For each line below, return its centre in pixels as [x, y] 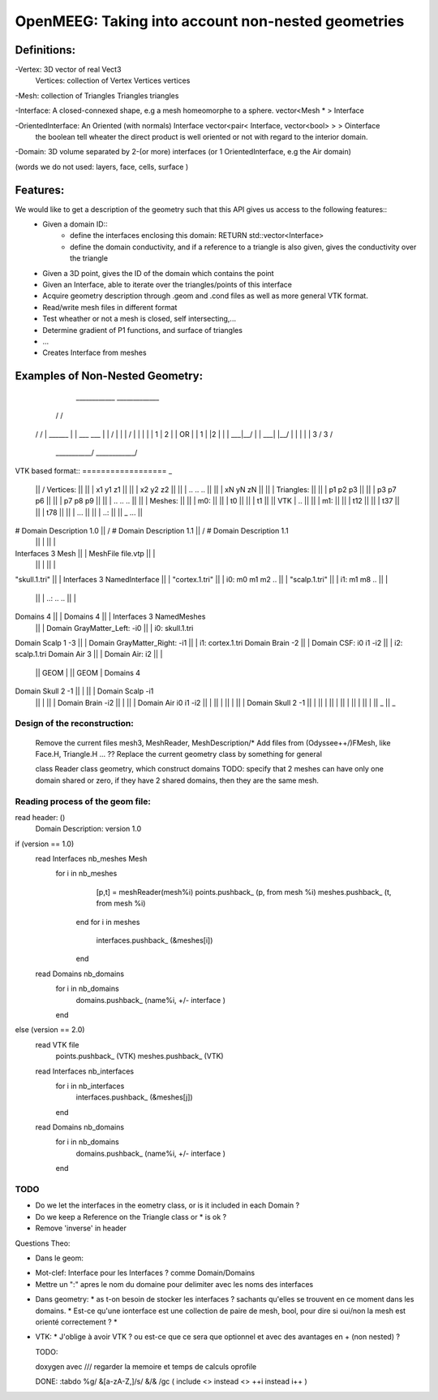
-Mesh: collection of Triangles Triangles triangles [97, 95]
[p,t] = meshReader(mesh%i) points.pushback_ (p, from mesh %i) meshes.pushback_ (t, [244, 892]
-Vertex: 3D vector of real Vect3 [68, 70]
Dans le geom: [60, 1258]
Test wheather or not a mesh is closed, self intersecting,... [140, 319]
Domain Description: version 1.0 [88, 829]
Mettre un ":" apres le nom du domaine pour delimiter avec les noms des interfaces [174, 1284]
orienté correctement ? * [76, 1322]
